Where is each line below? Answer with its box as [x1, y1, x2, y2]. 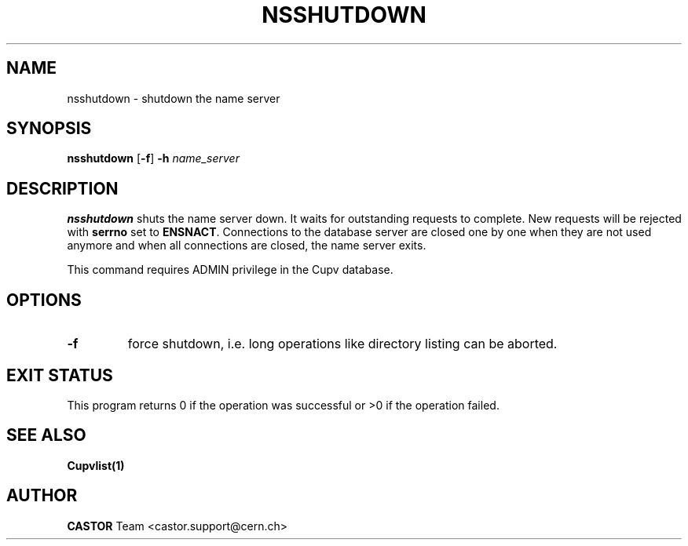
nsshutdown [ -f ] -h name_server [67, 151, 240, 166]
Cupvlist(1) [67, 458, 125, 472]
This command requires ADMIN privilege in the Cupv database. [67, 263, 393, 277]
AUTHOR [6, 486, 78, 506]
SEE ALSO [6, 425, 86, 446]
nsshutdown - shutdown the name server [67, 91, 280, 105]
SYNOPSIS [6, 118, 92, 139]
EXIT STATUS [6, 365, 113, 385]
